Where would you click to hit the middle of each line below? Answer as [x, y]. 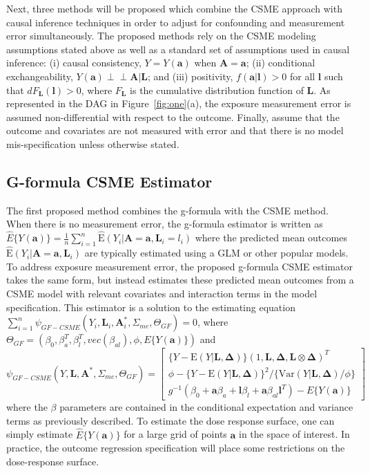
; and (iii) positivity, [191, 76]
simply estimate [40, 434]
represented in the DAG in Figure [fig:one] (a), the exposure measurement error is [179, 103]
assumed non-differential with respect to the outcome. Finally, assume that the [173, 117]
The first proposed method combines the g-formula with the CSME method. [167, 210]
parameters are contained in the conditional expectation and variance [206, 407]
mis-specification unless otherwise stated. [93, 143]
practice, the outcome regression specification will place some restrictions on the [176, 448]
